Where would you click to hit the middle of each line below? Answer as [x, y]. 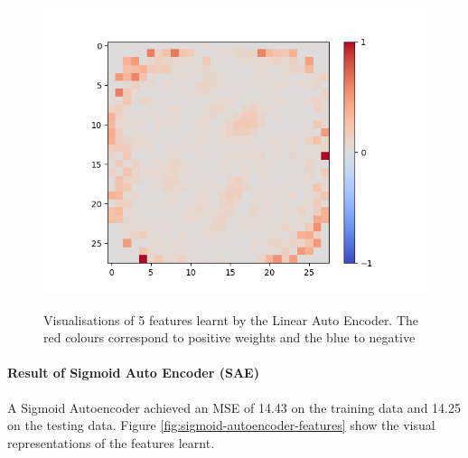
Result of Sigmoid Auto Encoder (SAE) [133, 373]
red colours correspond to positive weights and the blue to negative [229, 337]
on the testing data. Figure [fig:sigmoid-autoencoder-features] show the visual [221, 425]
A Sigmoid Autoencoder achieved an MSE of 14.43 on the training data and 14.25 [234, 407]
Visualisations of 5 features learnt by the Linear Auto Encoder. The [231, 319]
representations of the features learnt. [111, 442]
